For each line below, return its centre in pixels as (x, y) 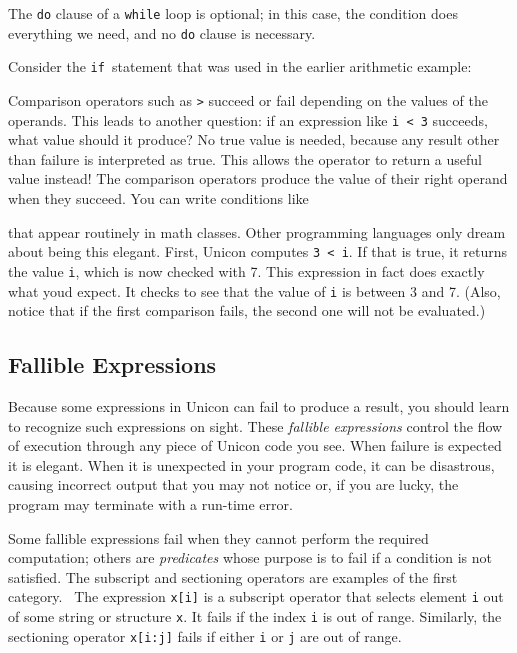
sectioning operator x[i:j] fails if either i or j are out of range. (205, 635)
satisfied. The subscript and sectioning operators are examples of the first (233, 576)
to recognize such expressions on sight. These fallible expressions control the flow (255, 425)
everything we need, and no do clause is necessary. (162, 32)
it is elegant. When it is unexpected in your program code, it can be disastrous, (251, 464)
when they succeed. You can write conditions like (158, 198)
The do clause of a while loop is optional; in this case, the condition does (233, 13)
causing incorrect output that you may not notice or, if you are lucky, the (233, 484)
